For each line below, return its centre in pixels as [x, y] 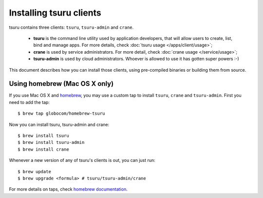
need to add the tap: [29, 102]
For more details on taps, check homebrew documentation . [68, 189]
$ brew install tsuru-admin [51, 142]
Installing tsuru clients [55, 13]
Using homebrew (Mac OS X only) [61, 84]
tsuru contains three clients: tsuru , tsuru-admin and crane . [71, 27]
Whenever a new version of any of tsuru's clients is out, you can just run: [82, 160]
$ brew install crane [43, 149]
